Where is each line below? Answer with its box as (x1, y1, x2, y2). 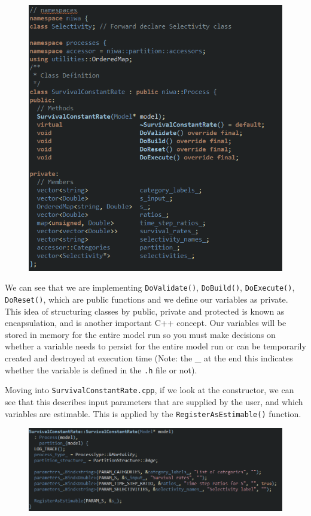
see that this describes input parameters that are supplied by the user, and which (5, 395, 303, 408)
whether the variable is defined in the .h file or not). (5, 363, 197, 376)
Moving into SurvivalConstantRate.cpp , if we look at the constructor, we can (5, 384, 294, 396)
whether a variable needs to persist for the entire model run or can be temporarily (5, 340, 306, 352)
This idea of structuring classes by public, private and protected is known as (5, 304, 285, 317)
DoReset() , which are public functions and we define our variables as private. (5, 293, 288, 306)
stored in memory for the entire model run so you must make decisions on (5, 328, 276, 340)
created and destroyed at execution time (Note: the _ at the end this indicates (5, 352, 293, 364)
